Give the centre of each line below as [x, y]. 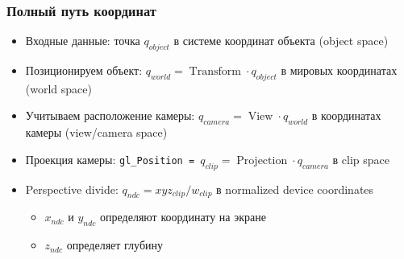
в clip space [361, 159]
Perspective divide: [72, 189]
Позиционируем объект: [84, 70]
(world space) [58, 88]
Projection [262, 160]
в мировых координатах [339, 70]
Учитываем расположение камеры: [110, 115]
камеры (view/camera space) [96, 132]
